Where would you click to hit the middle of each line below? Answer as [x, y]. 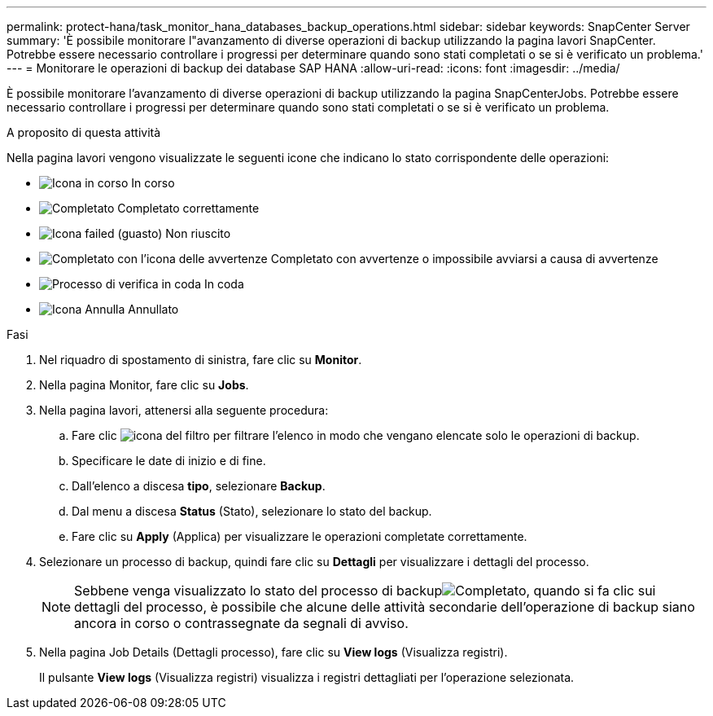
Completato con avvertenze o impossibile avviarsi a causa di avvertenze [464, 259]
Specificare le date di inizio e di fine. [169, 461]
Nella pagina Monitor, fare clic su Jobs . [144, 385]
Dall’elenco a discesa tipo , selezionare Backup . [199, 486]
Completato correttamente [188, 208]
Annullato [153, 309]
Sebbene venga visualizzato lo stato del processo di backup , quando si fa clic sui [365, 591]
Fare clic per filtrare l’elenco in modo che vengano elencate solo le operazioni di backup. [356, 435]
